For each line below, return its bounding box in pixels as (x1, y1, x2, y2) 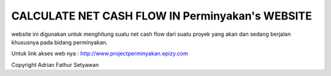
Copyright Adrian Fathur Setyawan (11, 61, 99, 68)
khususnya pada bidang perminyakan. (11, 38, 108, 46)
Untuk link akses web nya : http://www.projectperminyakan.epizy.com (11, 50, 188, 57)
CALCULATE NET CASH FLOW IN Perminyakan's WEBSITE (11, 9, 313, 22)
